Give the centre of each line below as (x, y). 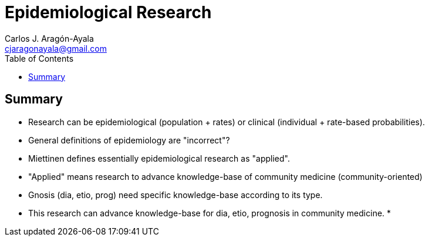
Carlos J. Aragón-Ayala (49, 38)
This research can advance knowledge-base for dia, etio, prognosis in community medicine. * (210, 213)
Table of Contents (39, 58)
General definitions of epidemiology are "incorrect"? (129, 140)
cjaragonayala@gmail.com (56, 48)
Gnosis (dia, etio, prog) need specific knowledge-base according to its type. (175, 195)
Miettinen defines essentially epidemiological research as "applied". (159, 158)
